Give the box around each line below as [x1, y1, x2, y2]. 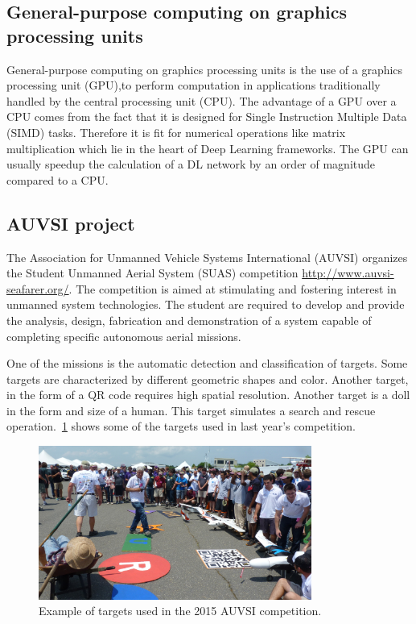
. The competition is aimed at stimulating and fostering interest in [68, 280, 397, 297]
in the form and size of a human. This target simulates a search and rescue [6, 401, 376, 418]
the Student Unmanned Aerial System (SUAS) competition [6, 264, 299, 281]
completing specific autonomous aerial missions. [6, 327, 241, 344]
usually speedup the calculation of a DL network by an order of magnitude [6, 156, 376, 173]
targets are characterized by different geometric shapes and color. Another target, [6, 370, 409, 387]
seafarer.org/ [6, 280, 69, 297]
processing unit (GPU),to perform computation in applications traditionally [6, 77, 381, 94]
